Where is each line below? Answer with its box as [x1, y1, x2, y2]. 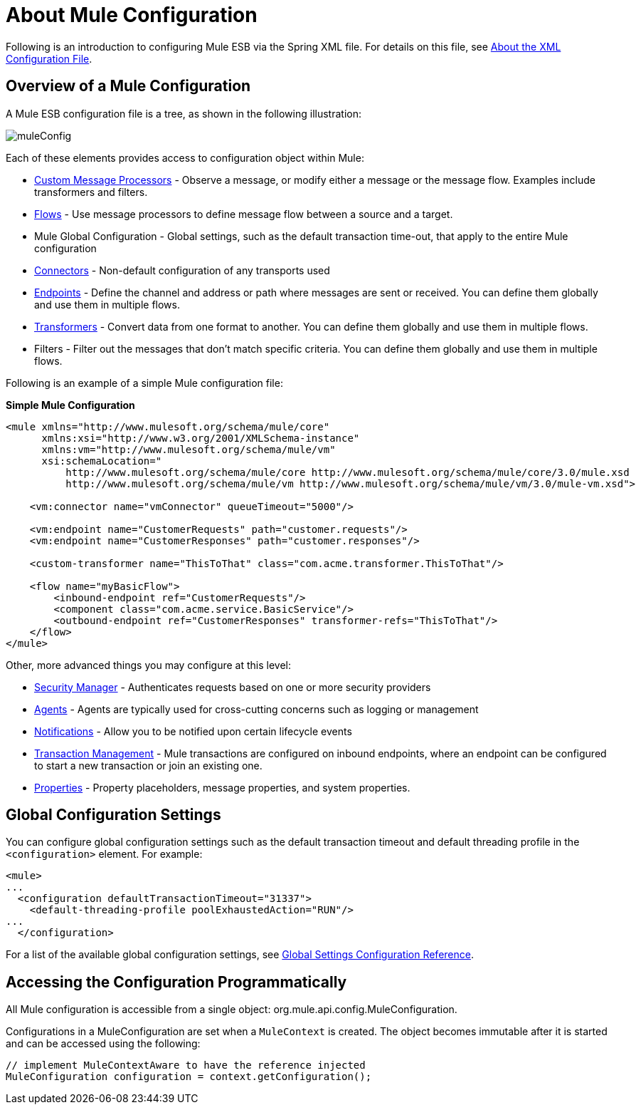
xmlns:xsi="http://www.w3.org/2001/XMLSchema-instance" [41, 432, 360, 444]
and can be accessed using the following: [6, 1037, 201, 1050]
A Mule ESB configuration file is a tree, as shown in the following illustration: [6, 107, 361, 120]
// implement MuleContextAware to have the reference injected [6, 1059, 366, 1072]
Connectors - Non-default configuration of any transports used [34, 264, 330, 276]
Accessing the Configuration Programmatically [6, 972, 347, 991]
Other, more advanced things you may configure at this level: [6, 658, 292, 671]
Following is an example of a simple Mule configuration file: [6, 376, 283, 389]
